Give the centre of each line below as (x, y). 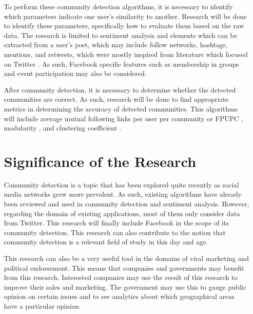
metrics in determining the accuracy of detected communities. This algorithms (121, 108)
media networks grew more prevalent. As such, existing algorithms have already (123, 194)
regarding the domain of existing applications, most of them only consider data (122, 213)
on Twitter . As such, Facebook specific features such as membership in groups (121, 64)
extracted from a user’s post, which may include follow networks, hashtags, (116, 45)
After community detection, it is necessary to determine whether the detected (120, 89)
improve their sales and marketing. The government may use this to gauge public (125, 286)
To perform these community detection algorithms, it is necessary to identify (118, 6)
